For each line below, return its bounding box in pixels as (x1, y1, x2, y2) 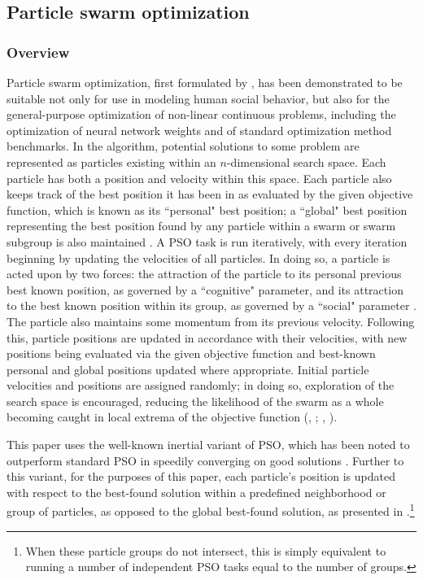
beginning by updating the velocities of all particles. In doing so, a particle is (7, 249, 390, 266)
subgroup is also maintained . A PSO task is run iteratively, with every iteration (7, 233, 408, 250)
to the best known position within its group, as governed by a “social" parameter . (7, 297, 416, 314)
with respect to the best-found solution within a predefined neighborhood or (7, 483, 386, 500)
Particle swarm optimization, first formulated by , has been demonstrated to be (7, 74, 403, 90)
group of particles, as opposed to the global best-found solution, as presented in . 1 (7, 500, 415, 520)
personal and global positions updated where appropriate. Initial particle (7, 360, 369, 377)
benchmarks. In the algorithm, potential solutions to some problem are (7, 137, 360, 155)
